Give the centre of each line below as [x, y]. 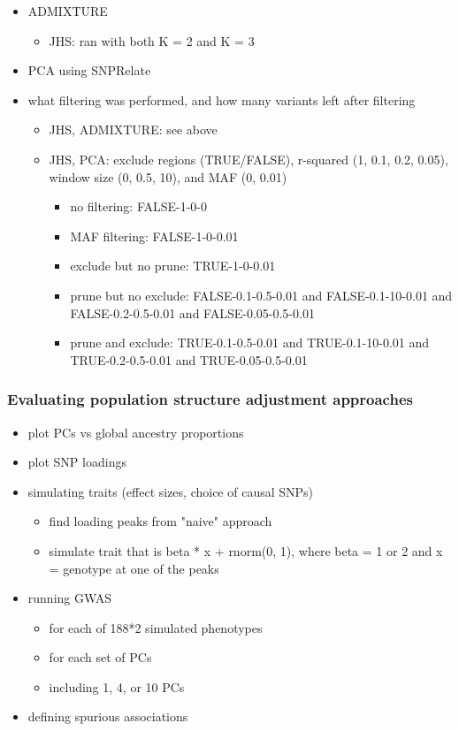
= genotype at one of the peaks [134, 568]
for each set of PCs [100, 657]
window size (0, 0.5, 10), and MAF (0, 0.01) [168, 176]
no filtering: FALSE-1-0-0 [139, 206]
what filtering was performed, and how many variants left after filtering [222, 99]
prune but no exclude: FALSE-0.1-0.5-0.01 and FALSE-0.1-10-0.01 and [261, 295]
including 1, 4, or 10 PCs [117, 686]
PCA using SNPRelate [89, 70]
